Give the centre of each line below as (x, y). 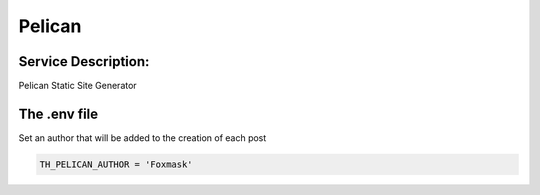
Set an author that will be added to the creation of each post (142, 137)
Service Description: (84, 61)
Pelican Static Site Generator (77, 86)
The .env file (58, 113)
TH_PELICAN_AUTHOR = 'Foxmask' (116, 164)
